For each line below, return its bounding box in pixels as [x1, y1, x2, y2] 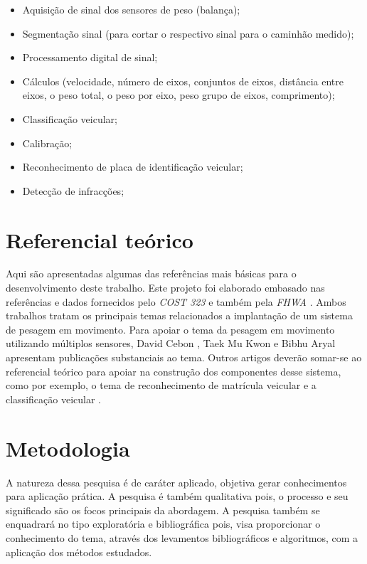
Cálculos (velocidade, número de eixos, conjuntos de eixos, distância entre [22, 73, 344, 88]
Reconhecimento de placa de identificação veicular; [22, 159, 243, 174]
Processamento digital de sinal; [22, 50, 158, 65]
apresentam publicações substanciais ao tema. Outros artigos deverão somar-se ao [6, 350, 362, 365]
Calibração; [22, 135, 73, 150]
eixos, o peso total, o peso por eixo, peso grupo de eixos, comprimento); [22, 87, 335, 102]
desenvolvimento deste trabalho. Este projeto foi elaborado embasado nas [6, 280, 325, 295]
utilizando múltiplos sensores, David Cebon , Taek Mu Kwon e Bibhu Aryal [6, 336, 336, 351]
